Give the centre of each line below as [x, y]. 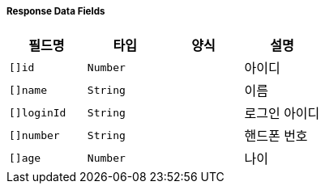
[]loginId [38, 112]
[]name [28, 90]
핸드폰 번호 [276, 136]
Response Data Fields [56, 11]
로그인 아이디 [282, 114]
